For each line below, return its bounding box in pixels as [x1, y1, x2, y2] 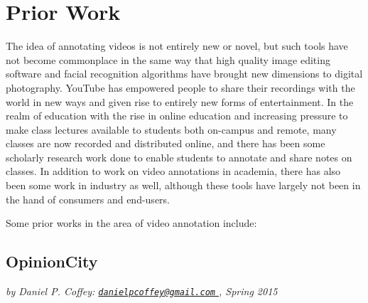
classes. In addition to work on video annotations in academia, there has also [6, 164, 341, 179]
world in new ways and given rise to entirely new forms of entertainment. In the [6, 94, 354, 109]
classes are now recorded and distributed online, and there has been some [6, 136, 325, 151]
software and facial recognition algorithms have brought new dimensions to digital [6, 66, 363, 81]
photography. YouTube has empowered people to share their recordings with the [6, 80, 355, 95]
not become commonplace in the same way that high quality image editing [6, 52, 330, 67]
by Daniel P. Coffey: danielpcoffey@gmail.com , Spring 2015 [6, 284, 278, 299]
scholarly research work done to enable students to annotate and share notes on [6, 149, 352, 164]
